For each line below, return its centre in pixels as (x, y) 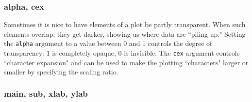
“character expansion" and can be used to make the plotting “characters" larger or (126, 62)
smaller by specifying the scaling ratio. (61, 72)
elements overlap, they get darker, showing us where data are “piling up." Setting (125, 34)
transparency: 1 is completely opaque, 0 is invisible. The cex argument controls (122, 53)
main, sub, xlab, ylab (46, 93)
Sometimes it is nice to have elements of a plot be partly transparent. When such (125, 24)
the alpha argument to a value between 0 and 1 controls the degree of (108, 43)
